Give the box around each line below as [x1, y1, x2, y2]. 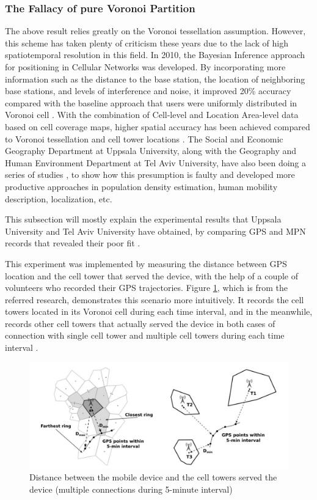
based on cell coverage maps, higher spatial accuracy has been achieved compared [5, 120, 310, 133]
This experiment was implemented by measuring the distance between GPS [5, 257, 287, 270]
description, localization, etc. [5, 192, 112, 205]
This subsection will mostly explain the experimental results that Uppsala [5, 213, 282, 226]
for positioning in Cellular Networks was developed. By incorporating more [5, 61, 286, 73]
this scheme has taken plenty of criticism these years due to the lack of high [5, 36, 289, 49]
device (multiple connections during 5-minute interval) [29, 482, 233, 495]
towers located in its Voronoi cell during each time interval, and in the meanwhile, [5, 305, 313, 318]
